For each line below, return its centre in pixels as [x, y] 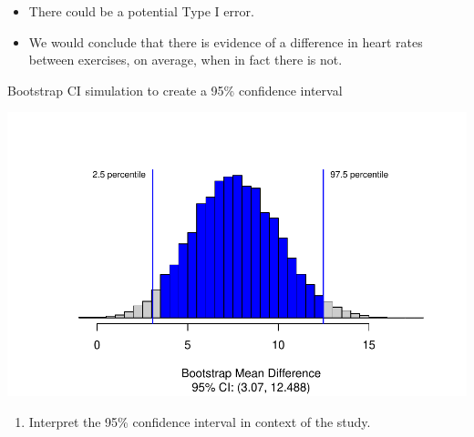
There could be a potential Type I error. [141, 11]
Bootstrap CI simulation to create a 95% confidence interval [175, 90]
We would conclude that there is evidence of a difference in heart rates [226, 41]
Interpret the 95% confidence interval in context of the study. [200, 421]
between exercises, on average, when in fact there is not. [185, 60]
